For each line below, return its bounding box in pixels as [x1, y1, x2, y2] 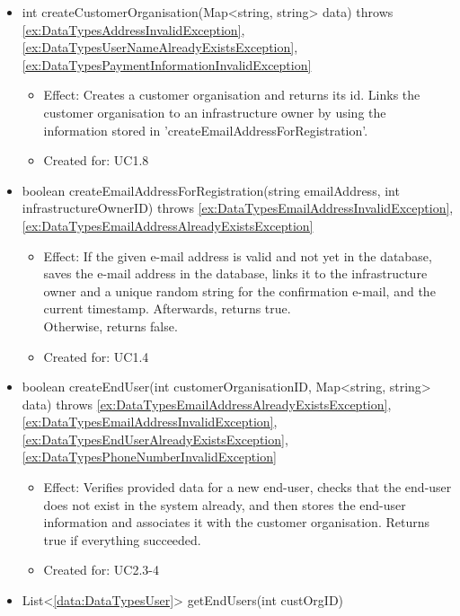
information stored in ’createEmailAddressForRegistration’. [43, 120, 368, 139]
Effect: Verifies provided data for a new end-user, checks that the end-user [43, 478, 452, 497]
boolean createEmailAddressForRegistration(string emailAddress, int [22, 180, 400, 199]
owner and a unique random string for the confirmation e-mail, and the [43, 281, 436, 300]
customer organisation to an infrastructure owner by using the [43, 102, 386, 121]
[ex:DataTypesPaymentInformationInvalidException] [22, 55, 312, 74]
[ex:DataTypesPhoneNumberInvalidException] [22, 447, 277, 466]
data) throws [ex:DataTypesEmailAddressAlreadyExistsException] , [22, 394, 392, 413]
